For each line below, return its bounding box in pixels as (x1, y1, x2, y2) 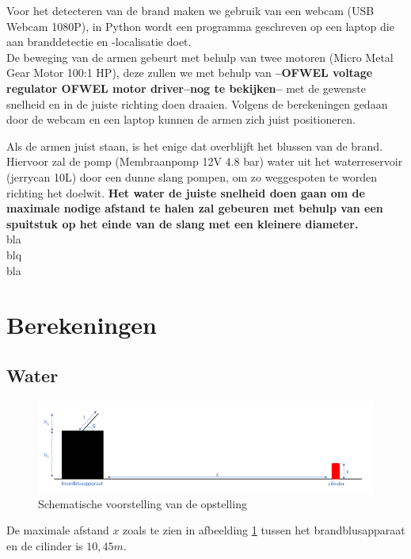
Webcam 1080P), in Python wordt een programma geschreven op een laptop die (6, 17, 394, 34)
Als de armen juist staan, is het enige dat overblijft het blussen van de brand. (6, 137, 383, 154)
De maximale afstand (6, 522, 109, 538)
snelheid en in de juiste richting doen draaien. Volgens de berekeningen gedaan (6, 95, 388, 112)
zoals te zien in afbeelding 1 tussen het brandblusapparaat (123, 522, 405, 538)
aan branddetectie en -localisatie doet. (6, 33, 192, 50)
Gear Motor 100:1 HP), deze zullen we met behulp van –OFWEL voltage (6, 64, 373, 81)
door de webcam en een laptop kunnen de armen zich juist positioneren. (6, 111, 356, 128)
